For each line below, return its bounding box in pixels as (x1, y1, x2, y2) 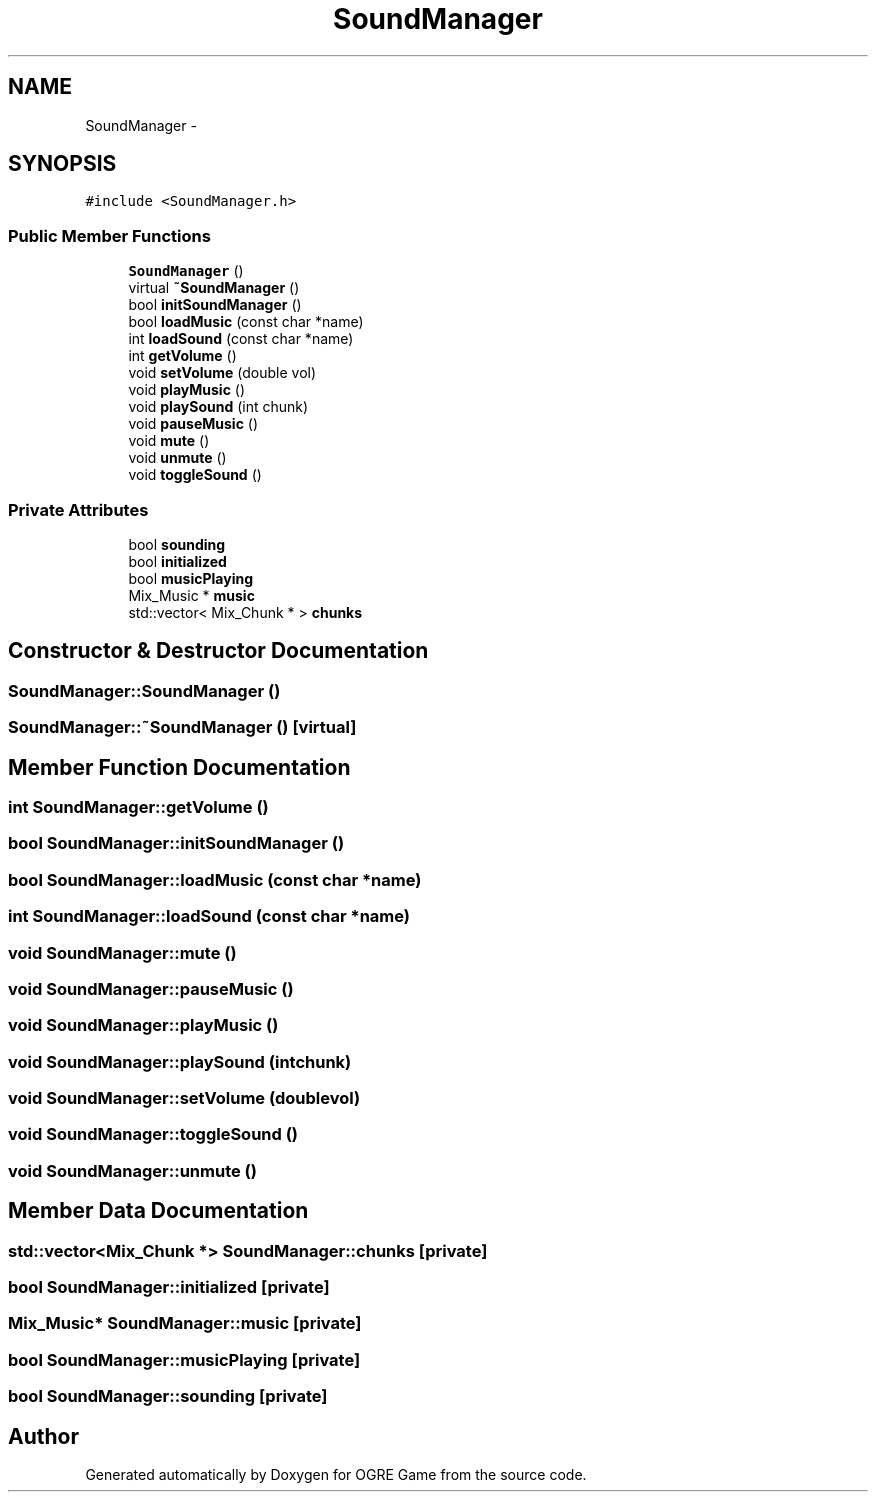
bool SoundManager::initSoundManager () (8, 833, 345, 854)
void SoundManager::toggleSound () (8, 1124, 299, 1145)
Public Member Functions (8, 225, 211, 246)
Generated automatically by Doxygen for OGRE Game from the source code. (85, 1465, 587, 1483)
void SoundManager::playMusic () (8, 1015, 279, 1036)
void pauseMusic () (128, 415, 259, 433)
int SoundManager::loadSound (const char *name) (8, 906, 410, 927)
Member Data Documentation (8, 1198, 309, 1224)
